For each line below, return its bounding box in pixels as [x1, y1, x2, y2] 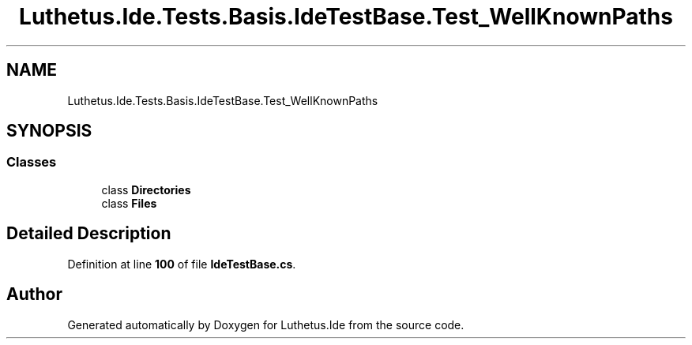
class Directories [101, 182, 191, 197]
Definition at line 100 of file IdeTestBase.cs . [67, 257, 296, 271]
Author [6, 284, 62, 305]
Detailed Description [6, 223, 171, 244]
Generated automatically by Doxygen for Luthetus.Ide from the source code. [67, 317, 464, 332]
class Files [101, 196, 157, 210]
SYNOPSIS [6, 121, 92, 141]
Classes [6, 154, 57, 171]
